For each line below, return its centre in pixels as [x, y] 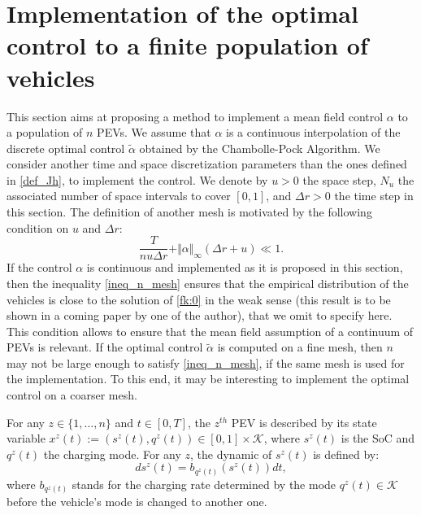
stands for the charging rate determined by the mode [204, 484]
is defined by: [346, 454]
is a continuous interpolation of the [313, 132]
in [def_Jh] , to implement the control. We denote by [137, 179]
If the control [39, 267]
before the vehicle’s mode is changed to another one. [137, 502]
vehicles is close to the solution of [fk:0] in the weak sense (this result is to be [199, 299]
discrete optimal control [66, 148]
